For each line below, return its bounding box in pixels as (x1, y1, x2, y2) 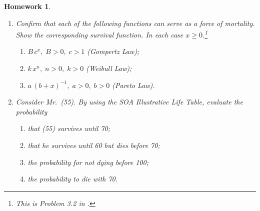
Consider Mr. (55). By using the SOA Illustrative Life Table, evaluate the (15, 96, 243, 107)
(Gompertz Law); (87, 46, 139, 56)
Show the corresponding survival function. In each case (15, 29, 183, 39)
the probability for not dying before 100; (27, 156, 148, 167)
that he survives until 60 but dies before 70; (27, 140, 160, 150)
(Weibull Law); (86, 63, 132, 73)
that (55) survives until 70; (27, 123, 110, 133)
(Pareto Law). (112, 79, 155, 90)
